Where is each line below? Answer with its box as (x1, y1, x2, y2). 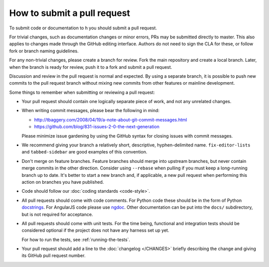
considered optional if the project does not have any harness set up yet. (21, 227, 169, 234)
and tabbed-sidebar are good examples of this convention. (21, 149, 147, 155)
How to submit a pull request (9, 7, 131, 18)
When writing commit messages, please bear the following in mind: (21, 108, 159, 114)
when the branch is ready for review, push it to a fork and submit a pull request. (9, 64, 172, 70)
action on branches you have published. (21, 179, 104, 185)
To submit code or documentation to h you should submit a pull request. (9, 25, 157, 31)
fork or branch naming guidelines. (9, 48, 79, 54)
